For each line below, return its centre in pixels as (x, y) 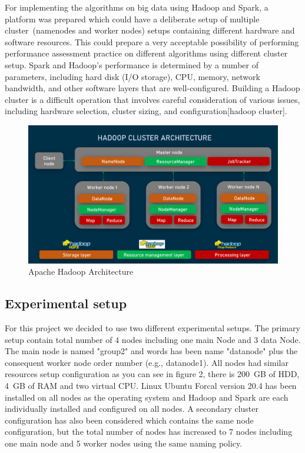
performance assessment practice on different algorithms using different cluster (146, 53)
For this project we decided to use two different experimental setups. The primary (152, 328)
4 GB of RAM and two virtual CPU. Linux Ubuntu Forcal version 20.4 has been (151, 386)
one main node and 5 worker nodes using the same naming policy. (124, 443)
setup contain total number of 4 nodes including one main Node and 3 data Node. (153, 339)
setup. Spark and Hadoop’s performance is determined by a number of (132, 64)
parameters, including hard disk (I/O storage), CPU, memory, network (132, 76)
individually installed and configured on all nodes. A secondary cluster (132, 409)
